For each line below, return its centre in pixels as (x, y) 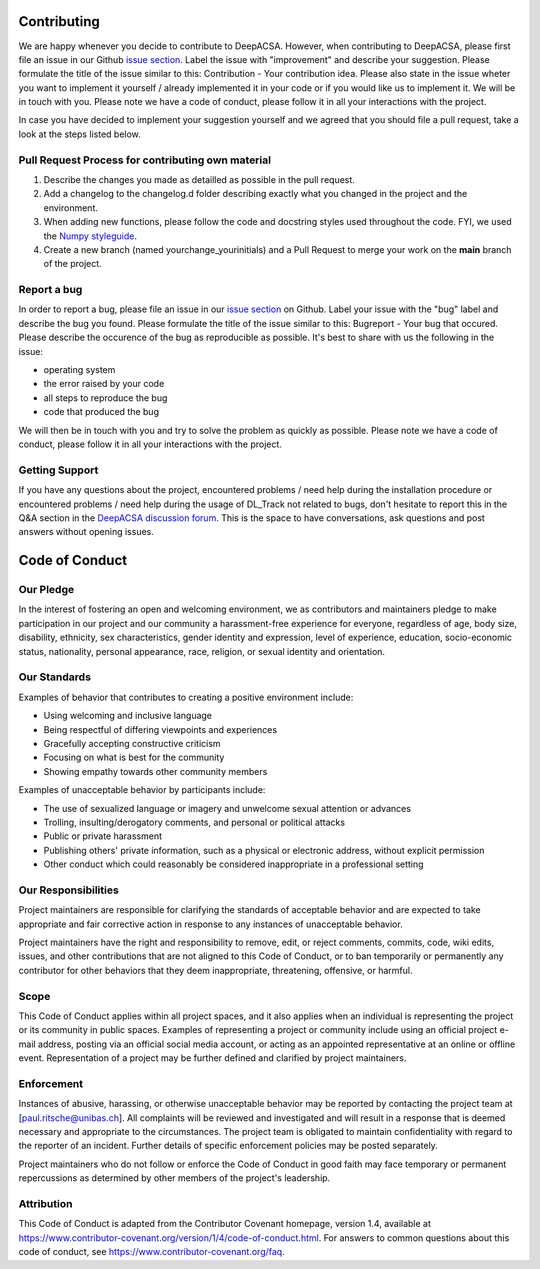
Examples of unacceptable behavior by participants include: (142, 790)
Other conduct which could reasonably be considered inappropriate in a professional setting (233, 864)
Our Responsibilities (68, 890)
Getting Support (58, 470)
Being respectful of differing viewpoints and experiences (160, 729)
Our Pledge (46, 590)
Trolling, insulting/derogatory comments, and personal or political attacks (194, 822)
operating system (79, 370)
